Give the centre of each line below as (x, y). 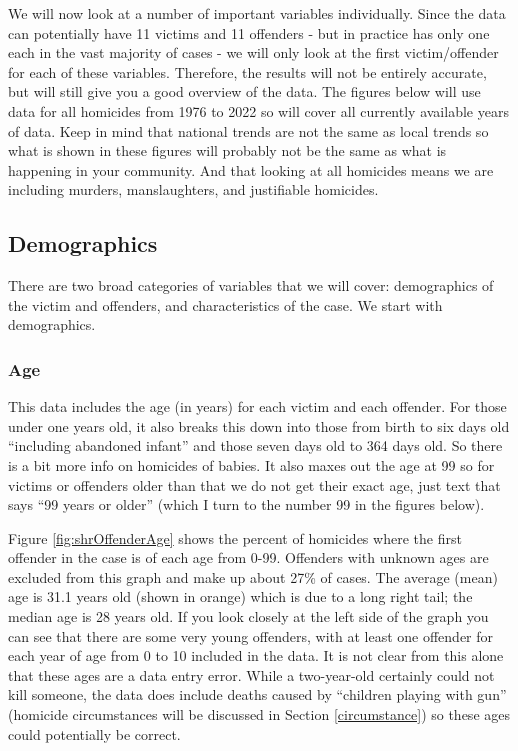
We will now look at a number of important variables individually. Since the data (257, 13)
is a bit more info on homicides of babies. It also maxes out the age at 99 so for (251, 464)
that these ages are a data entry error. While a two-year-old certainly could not (251, 674)
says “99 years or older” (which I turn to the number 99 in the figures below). (246, 504)
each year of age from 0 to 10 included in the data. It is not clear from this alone (256, 655)
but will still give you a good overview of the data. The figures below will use (244, 91)
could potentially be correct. (94, 733)
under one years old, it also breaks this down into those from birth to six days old (259, 425)
